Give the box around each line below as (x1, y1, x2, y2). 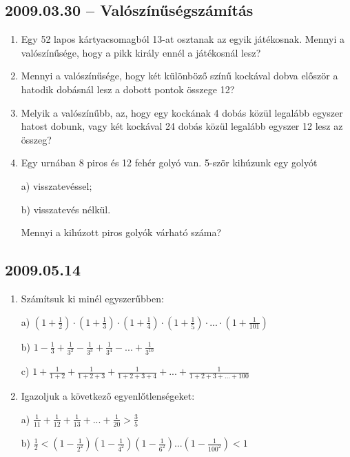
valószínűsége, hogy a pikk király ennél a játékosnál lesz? (21, 45, 261, 59)
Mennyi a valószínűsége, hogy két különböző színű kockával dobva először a (21, 68, 338, 83)
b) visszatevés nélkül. (21, 202, 111, 216)
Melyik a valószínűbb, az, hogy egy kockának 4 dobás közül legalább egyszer (21, 105, 343, 119)
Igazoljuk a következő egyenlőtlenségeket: (21, 389, 195, 403)
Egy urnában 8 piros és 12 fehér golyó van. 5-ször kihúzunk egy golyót (21, 155, 318, 170)
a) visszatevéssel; (21, 178, 92, 193)
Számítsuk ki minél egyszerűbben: (21, 291, 164, 305)
